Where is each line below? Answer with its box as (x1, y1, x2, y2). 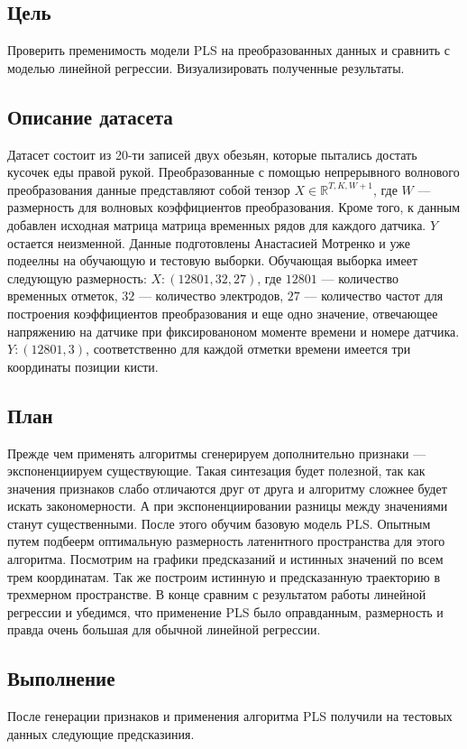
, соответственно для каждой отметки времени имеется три (86, 339, 411, 358)
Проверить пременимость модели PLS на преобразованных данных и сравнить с (7, 41, 451, 60)
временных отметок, (7, 286, 118, 305)
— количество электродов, (138, 286, 284, 305)
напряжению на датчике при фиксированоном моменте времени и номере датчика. (7, 321, 460, 340)
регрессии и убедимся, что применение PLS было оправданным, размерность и (7, 602, 444, 621)
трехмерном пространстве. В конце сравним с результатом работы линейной (7, 585, 426, 604)
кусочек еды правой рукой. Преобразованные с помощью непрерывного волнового (7, 162, 460, 181)
